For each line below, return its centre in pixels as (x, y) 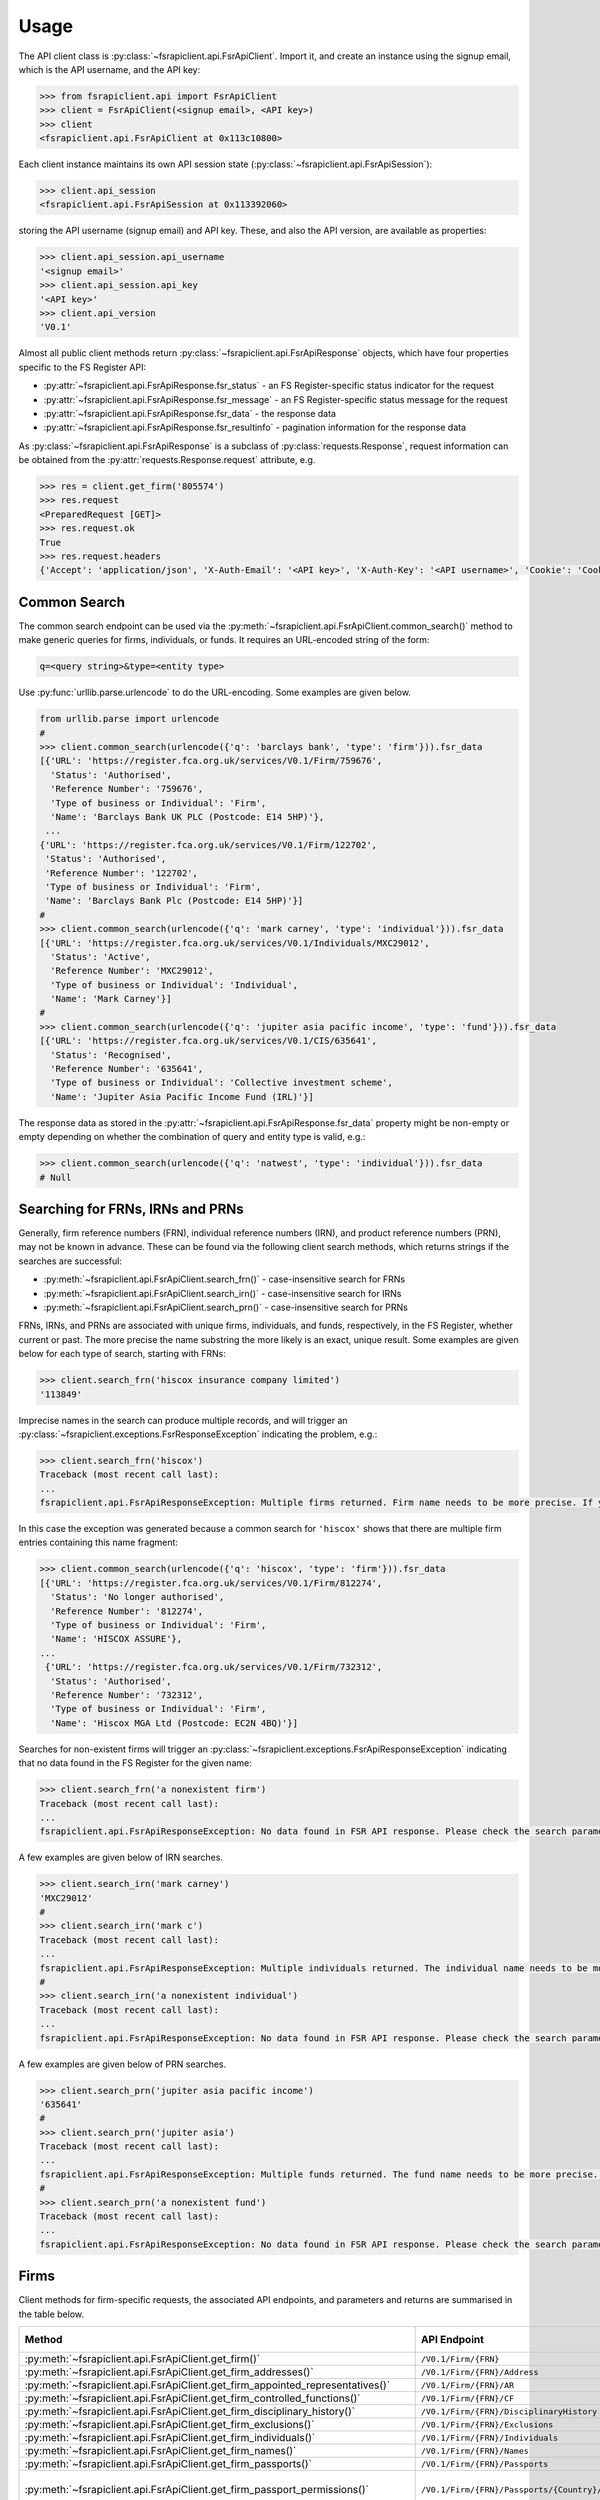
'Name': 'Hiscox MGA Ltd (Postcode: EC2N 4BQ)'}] (174, 1723)
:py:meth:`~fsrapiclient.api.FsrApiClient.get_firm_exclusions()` (169, 2425)
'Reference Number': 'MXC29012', (132, 971)
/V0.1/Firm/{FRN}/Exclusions (487, 2424)
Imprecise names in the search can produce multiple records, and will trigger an (183, 1420)
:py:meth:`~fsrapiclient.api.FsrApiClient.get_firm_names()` (160, 2451)
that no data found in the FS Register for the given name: (135, 1763)
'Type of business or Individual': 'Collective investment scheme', (222, 1083)
